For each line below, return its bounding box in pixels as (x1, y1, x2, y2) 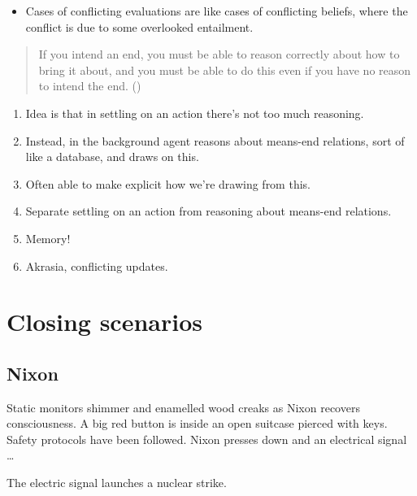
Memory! (25, 229, 71, 246)
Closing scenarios (7, 305, 202, 338)
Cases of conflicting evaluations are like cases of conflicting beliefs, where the (25, 2, 408, 19)
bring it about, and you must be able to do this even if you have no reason (38, 61, 411, 78)
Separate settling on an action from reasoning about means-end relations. (25, 202, 392, 220)
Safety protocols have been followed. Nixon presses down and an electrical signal (7, 430, 407, 447)
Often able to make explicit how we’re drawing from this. (25, 175, 311, 192)
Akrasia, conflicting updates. (25, 257, 168, 274)
